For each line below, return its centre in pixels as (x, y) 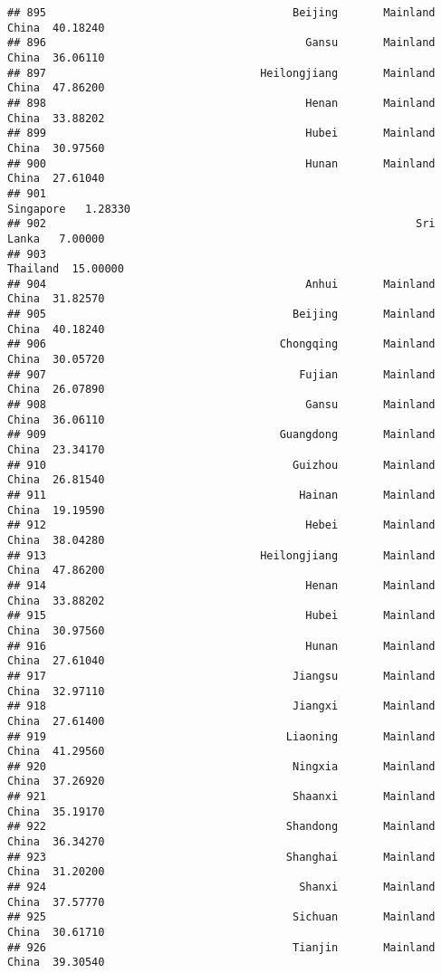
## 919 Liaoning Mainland (221, 736)
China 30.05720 (56, 360)
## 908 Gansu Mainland (221, 405)
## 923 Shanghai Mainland (221, 857)
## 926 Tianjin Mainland (221, 947)
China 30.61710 (56, 933)
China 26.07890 (56, 390)
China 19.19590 (56, 510)
